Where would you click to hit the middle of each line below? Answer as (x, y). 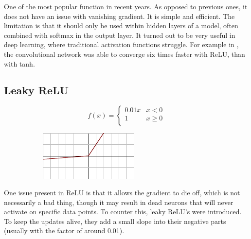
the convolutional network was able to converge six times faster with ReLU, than (125, 54)
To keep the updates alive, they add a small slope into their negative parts (115, 221)
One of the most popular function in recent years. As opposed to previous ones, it (126, 6)
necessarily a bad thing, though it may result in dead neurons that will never (119, 202)
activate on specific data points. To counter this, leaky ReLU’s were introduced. (123, 212)
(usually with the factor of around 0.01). (64, 230)
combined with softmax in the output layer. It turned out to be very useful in (120, 35)
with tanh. (19, 63)
